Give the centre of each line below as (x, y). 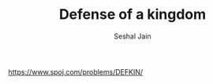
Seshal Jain (133, 36)
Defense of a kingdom (133, 15)
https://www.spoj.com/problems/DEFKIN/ (76, 71)
